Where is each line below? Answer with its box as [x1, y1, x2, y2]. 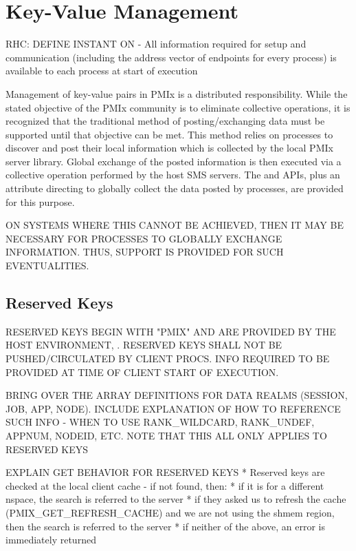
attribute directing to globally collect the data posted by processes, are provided [5, 181, 344, 196]
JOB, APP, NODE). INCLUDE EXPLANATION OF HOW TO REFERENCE [5, 401, 341, 415]
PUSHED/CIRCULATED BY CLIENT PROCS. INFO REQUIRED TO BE [5, 351, 330, 366]
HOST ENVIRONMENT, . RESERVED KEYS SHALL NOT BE [5, 337, 282, 352]
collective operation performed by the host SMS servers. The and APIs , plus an [5, 167, 340, 182]
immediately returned [5, 532, 96, 547]
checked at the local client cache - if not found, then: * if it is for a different [5, 478, 324, 492]
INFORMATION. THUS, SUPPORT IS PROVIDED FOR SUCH [5, 245, 284, 259]
